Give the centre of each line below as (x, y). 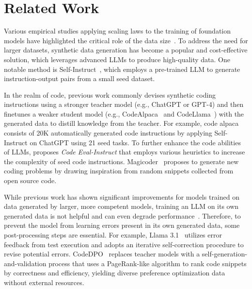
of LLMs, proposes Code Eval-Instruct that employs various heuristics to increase (125, 152)
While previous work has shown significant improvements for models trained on (122, 196)
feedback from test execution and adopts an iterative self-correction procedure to (124, 244)
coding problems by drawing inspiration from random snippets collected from (119, 171)
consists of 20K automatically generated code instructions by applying (108, 133)
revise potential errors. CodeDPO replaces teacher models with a (102, 254)
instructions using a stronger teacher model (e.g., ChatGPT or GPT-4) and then (124, 104)
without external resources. (44, 282)
